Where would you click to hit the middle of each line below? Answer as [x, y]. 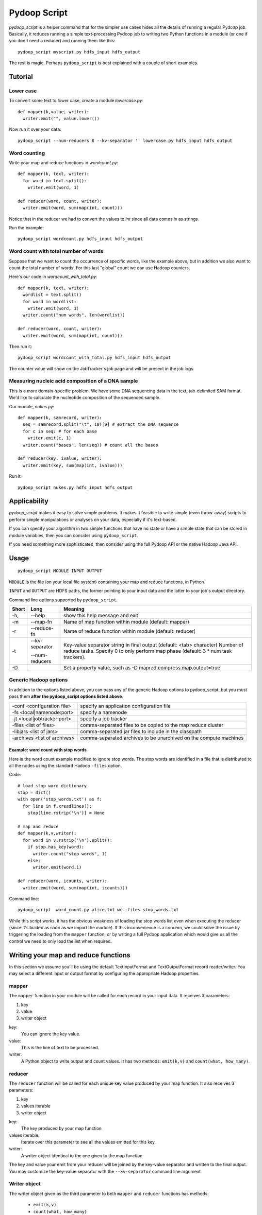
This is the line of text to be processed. [60, 1048]
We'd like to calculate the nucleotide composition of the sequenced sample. [85, 398]
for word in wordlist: [49, 302]
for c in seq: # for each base [60, 431]
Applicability [29, 501]
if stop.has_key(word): [56, 847]
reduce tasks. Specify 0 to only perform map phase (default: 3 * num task [148, 651]
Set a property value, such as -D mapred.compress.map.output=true [142, 667]
